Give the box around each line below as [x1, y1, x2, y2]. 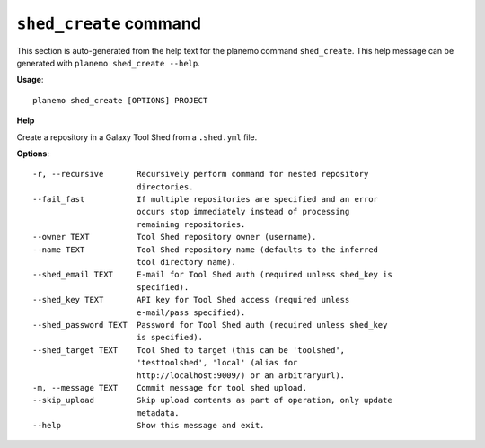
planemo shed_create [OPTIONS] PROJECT [32, 95, 208, 105]
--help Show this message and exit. [32, 420, 265, 431]
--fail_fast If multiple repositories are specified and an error [32, 194, 379, 205]
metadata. [136, 408, 180, 417]
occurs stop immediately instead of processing [136, 206, 350, 217]
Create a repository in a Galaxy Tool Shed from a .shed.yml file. [16, 131, 258, 143]
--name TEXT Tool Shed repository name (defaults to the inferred [32, 244, 379, 255]
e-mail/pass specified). [136, 307, 246, 318]
